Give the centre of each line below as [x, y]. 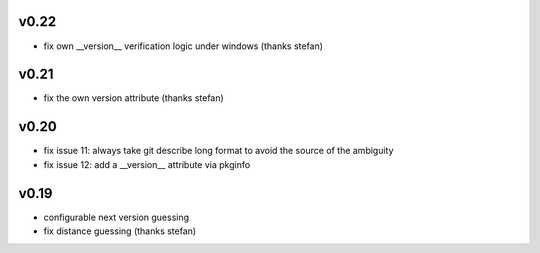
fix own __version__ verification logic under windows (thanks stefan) [183, 46]
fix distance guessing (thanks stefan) [120, 231]
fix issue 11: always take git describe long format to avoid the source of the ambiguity [218, 151]
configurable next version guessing [116, 217]
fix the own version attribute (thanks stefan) [133, 98]
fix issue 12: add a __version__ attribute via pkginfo [147, 164]
